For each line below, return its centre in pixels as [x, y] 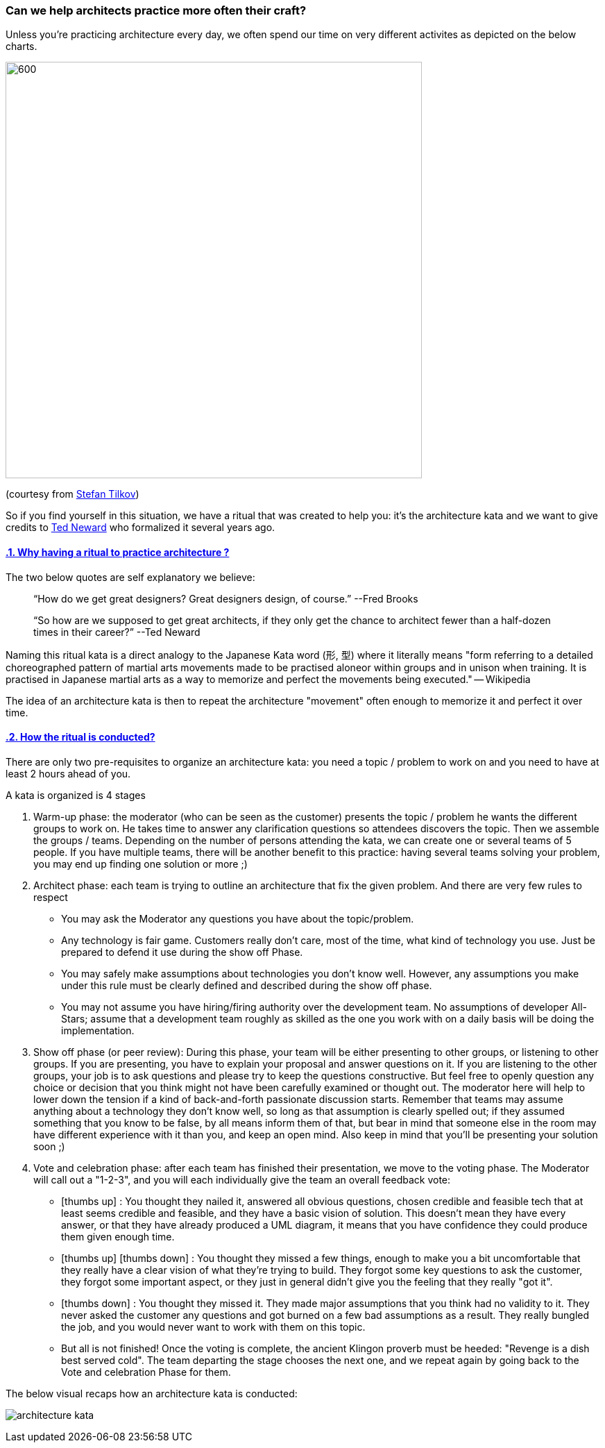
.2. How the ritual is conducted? [80, 737]
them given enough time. [118, 1236]
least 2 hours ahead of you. [68, 773]
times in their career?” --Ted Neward [117, 632]
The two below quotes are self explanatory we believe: [130, 577]
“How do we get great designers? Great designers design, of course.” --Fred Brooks [226, 598]
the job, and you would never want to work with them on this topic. [213, 1327]
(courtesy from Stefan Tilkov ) [73, 494]
